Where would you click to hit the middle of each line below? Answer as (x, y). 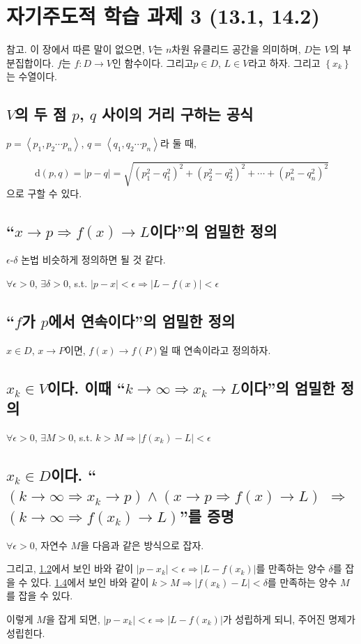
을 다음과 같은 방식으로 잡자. (142, 545)
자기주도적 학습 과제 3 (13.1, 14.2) (163, 16)
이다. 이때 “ (86, 387)
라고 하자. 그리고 (284, 62)
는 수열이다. (32, 76)
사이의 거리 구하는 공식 (178, 114)
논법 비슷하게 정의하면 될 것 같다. (93, 260)
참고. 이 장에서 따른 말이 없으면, (76, 49)
